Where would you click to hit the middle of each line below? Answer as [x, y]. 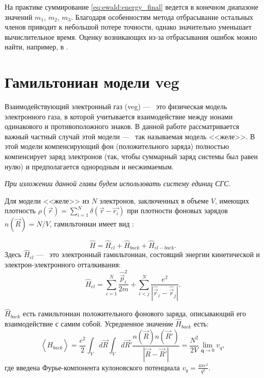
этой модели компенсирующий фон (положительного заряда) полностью [117, 146]
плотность [20, 210]
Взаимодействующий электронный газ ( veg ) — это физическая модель [116, 106]
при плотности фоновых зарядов [177, 210]
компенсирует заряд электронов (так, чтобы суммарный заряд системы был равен [131, 156]
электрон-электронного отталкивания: [63, 264]
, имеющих [232, 200]
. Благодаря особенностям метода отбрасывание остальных [162, 17]
